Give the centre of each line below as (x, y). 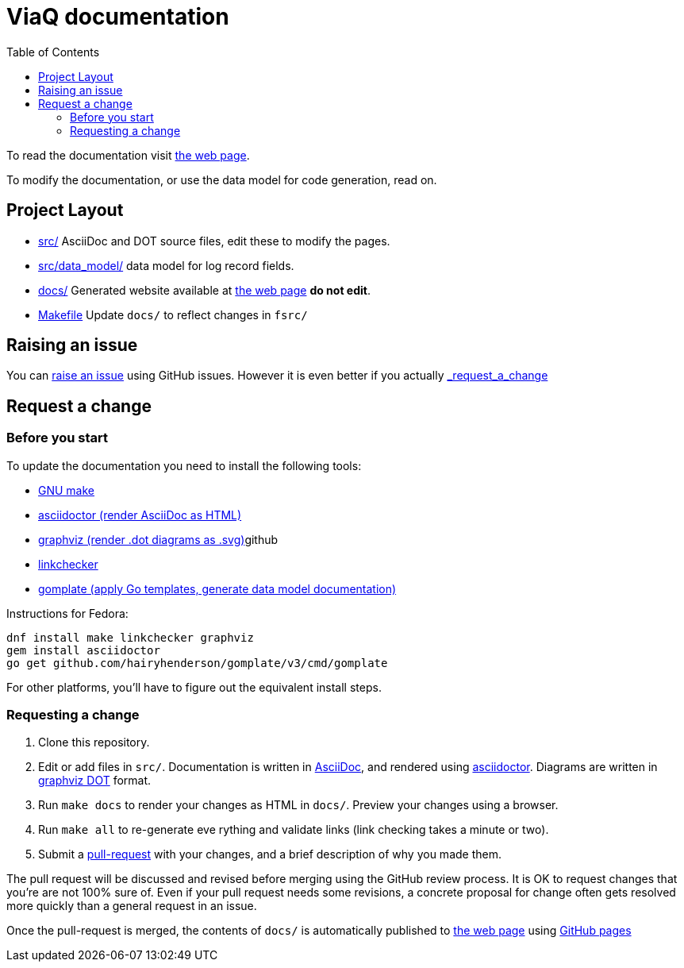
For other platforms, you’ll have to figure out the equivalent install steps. (194, 687)
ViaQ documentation (118, 17)
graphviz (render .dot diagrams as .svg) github (158, 539)
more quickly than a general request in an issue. (132, 906)
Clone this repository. (94, 742)
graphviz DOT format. (95, 781)
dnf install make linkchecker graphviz (130, 637)
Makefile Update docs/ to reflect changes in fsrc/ (173, 314)
